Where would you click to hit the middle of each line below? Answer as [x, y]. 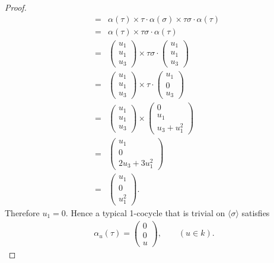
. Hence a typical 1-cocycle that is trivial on [145, 212]
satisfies [256, 212]
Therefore [22, 212]
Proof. [16, 7]
